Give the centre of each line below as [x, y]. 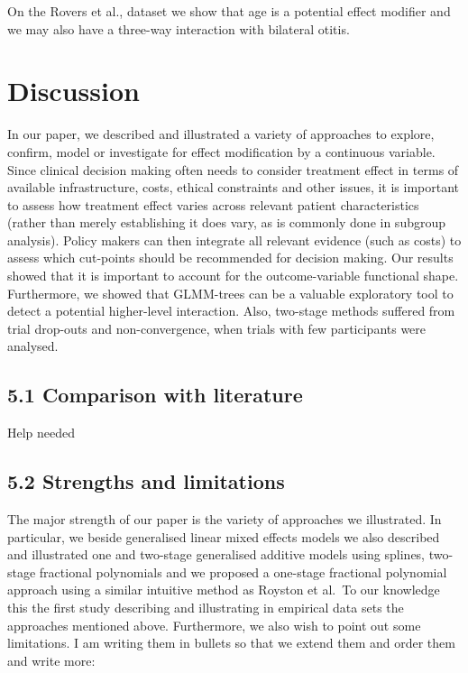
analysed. [33, 346]
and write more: [51, 660]
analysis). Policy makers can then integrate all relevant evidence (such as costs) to [234, 240]
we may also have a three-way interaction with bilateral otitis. [179, 28]
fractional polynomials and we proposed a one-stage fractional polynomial [243, 572]
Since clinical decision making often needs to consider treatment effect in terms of [233, 169]
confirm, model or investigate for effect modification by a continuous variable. [221, 151]
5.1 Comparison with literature [155, 395]
